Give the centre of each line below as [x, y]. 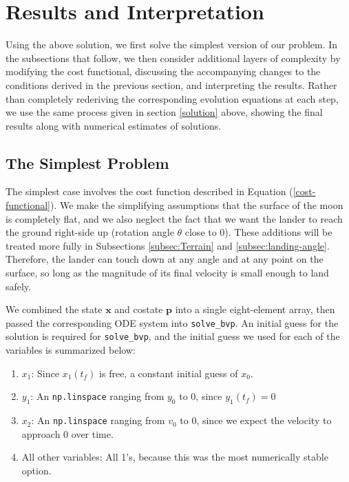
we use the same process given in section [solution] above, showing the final [164, 112]
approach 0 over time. [67, 433]
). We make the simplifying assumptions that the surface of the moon [197, 205]
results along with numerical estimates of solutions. [114, 125]
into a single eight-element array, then [255, 309]
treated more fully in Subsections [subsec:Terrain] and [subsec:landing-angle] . [168, 245]
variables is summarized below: [71, 350]
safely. [19, 286]
